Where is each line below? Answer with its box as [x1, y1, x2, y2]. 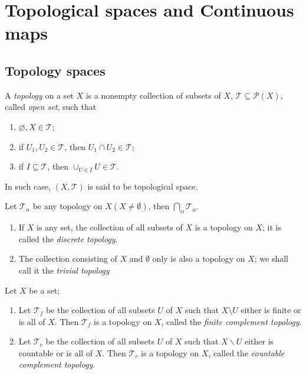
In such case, [5, 180, 51, 192]
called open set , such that [5, 100, 97, 113]
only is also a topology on [152, 252, 245, 265]
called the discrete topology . [18, 232, 118, 245]
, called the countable [208, 346, 285, 359]
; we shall [254, 252, 288, 265]
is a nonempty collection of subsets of [85, 89, 221, 101]
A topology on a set [5, 89, 74, 101]
